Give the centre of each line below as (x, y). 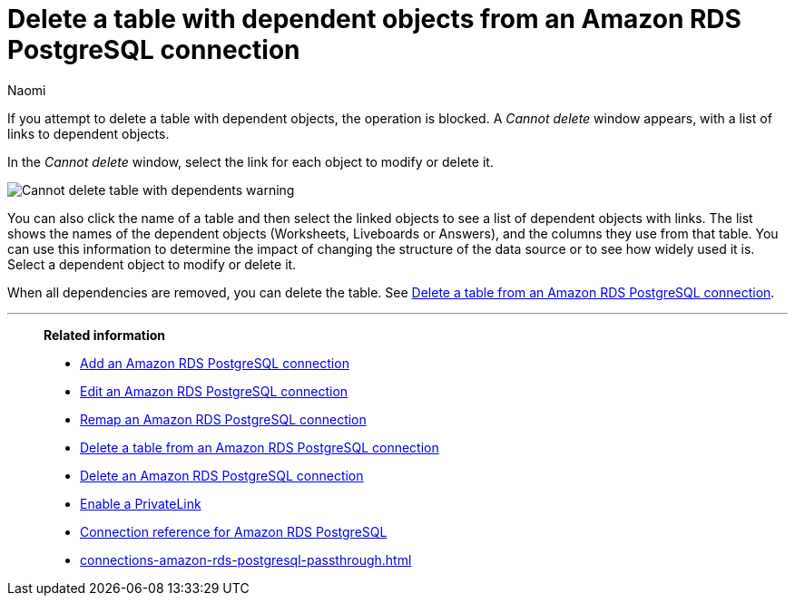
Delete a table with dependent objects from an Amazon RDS (374, 19)
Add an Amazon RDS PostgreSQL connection (215, 363)
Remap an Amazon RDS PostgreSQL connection (223, 419)
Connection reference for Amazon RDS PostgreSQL (234, 531)
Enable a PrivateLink (141, 503)
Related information (105, 335)
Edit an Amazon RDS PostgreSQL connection (214, 391)
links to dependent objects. (88, 133)
